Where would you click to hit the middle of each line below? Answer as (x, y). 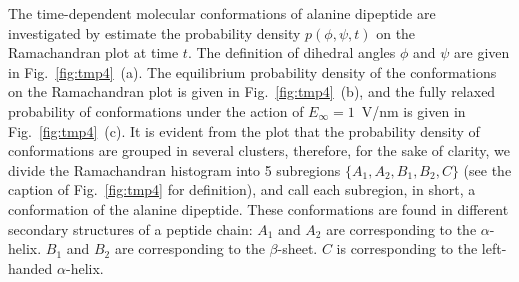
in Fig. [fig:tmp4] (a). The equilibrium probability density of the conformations (252, 71)
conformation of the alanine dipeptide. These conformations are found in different (258, 208)
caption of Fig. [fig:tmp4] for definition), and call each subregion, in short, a (242, 189)
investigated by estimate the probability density (154, 32)
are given (482, 52)
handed (30, 267)
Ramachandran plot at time (93, 52)
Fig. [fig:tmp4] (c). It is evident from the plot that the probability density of (244, 130)
